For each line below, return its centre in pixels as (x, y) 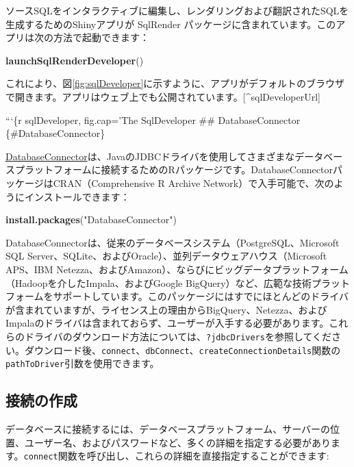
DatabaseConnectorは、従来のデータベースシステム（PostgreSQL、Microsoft (173, 242)
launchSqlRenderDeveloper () (75, 60)
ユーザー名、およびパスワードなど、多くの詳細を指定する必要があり (178, 442)
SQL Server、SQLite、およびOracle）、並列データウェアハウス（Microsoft (166, 256)
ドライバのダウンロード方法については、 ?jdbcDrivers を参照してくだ (178, 336)
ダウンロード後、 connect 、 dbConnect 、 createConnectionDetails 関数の (182, 350)
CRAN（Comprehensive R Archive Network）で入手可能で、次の (193, 182)
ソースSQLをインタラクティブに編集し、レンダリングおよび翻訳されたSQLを (177, 10)
